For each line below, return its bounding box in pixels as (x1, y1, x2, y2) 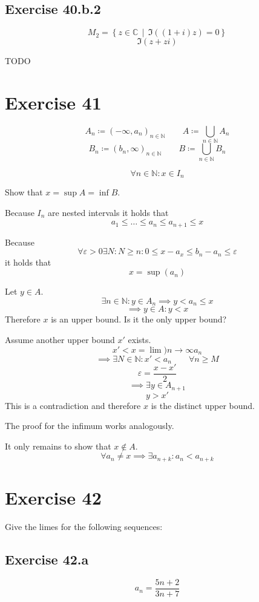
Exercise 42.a (5, 549, 89, 568)
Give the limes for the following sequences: (5, 520, 163, 532)
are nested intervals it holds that (48, 206, 169, 218)
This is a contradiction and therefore (5, 399, 141, 411)
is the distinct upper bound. (151, 399, 255, 411)
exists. (128, 333, 151, 345)
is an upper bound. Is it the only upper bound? (51, 313, 227, 326)
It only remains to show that (5, 439, 111, 452)
